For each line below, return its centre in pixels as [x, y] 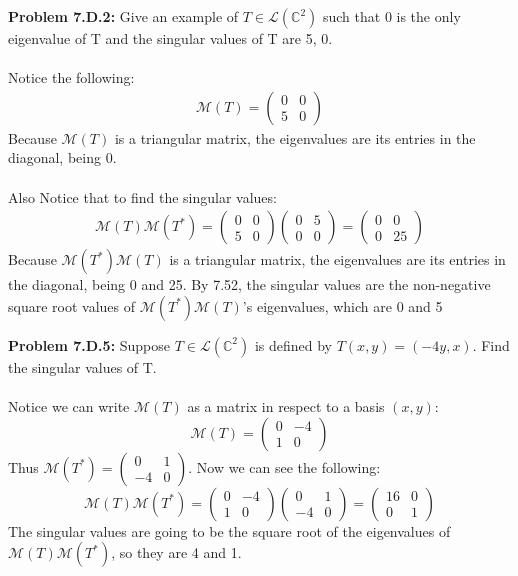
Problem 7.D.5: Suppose [89, 344]
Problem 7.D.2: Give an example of [123, 16]
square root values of [72, 305]
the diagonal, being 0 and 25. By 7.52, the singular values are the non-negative [249, 284]
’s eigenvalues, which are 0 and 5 [342, 305]
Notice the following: [71, 77]
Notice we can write [69, 406]
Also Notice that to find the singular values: [142, 196]
